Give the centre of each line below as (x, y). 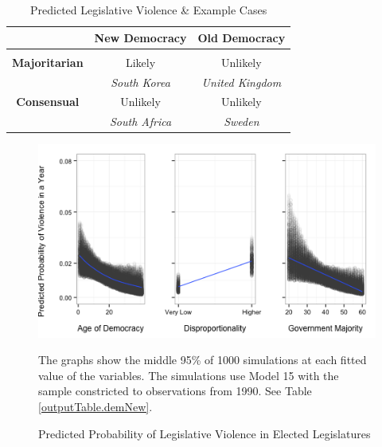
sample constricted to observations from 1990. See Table (175, 391)
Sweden (242, 122)
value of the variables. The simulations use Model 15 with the (189, 375)
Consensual (48, 102)
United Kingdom (242, 82)
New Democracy (140, 37)
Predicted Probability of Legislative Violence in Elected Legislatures (205, 433)
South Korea (140, 82)
